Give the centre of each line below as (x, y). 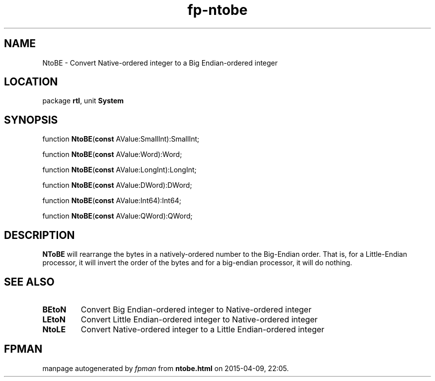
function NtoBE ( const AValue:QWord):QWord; (117, 216)
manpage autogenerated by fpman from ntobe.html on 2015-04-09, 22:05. (166, 368)
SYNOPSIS (31, 120)
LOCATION (31, 82)
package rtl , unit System (83, 101)
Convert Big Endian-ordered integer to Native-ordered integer (196, 309)
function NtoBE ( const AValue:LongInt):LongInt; (119, 170)
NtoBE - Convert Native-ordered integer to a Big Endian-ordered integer (160, 63)
